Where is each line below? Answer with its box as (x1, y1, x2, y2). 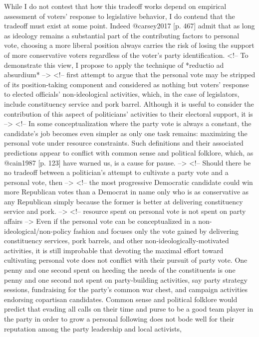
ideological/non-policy (4, 225, 71, 236)
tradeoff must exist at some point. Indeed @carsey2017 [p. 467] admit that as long (4, 20, 255, 31)
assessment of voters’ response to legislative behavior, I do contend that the (4, 10, 235, 21)
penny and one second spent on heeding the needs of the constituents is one (4, 265, 236, 275)
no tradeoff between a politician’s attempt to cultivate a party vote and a (4, 167, 229, 177)
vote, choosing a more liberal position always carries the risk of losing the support (4, 40, 255, 50)
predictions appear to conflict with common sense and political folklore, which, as (4, 147, 254, 158)
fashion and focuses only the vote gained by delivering (73, 225, 239, 236)
